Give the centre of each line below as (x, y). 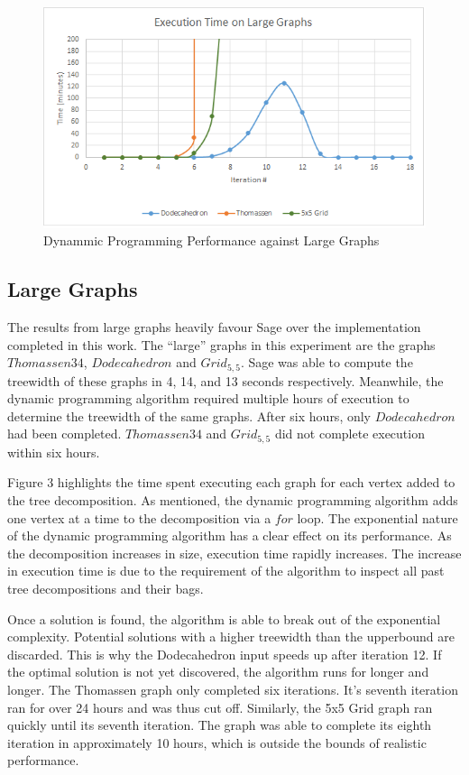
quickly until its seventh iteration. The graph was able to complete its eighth (220, 725)
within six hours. (54, 452)
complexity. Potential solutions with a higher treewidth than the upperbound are (231, 637)
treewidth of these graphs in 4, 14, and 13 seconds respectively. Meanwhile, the (225, 380)
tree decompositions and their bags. (106, 588)
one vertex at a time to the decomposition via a (139, 517)
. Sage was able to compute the (326, 362)
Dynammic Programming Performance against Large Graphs (212, 240)
